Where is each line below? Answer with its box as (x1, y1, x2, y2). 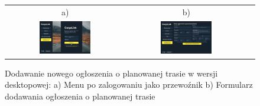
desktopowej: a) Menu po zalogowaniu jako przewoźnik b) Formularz (5, 78, 253, 91)
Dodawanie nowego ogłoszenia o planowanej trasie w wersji (5, 67, 218, 79)
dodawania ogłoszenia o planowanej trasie (5, 90, 155, 102)
